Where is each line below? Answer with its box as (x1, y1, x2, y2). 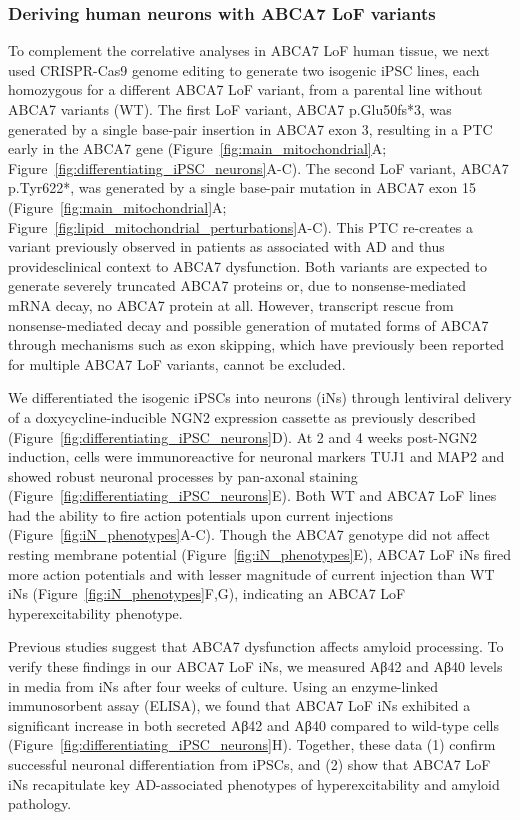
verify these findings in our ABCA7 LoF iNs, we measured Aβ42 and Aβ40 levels (8, 656, 503, 677)
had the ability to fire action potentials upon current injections (8, 504, 393, 525)
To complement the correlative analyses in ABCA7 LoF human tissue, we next (8, 40, 490, 61)
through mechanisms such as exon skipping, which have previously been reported (8, 334, 505, 355)
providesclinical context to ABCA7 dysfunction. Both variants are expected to (8, 255, 488, 276)
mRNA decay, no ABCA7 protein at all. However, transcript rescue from (8, 294, 454, 315)
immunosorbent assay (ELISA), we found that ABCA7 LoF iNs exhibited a (8, 695, 471, 716)
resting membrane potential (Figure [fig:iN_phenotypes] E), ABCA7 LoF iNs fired (8, 544, 512, 565)
